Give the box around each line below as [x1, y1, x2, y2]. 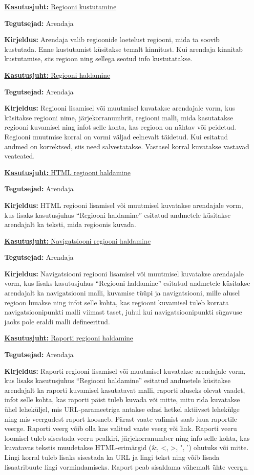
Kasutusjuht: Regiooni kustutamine [4, 1, 117, 11]
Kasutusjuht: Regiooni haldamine [4, 69, 110, 80]
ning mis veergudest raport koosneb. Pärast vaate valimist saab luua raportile [4, 413, 237, 424]
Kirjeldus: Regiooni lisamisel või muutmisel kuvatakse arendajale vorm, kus [4, 103, 235, 113]
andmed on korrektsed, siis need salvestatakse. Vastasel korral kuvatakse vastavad [4, 141, 249, 151]
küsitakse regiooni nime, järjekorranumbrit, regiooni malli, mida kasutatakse [4, 112, 233, 122]
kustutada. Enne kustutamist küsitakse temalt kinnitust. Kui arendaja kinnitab [4, 44, 243, 54]
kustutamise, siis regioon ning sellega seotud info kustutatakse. [4, 53, 192, 64]
